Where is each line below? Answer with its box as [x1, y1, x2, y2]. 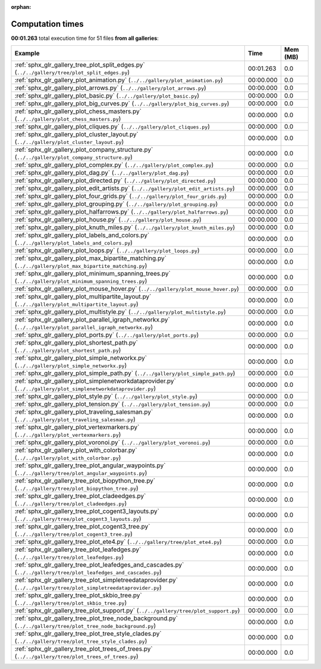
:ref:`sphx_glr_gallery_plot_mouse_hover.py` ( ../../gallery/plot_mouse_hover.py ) [14, 285, 240, 293]
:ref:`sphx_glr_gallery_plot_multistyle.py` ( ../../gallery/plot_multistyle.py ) [14, 308, 226, 316]
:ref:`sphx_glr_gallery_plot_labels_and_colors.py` [14, 231, 150, 239]
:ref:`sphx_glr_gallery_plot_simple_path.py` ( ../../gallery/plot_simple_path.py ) [14, 369, 235, 377]
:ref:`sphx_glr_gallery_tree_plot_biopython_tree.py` [14, 477, 156, 485]
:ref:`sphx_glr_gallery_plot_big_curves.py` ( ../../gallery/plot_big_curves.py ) [14, 99, 229, 108]
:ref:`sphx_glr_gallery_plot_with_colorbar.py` [14, 446, 138, 455]
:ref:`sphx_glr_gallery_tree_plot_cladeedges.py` [14, 492, 146, 500]
